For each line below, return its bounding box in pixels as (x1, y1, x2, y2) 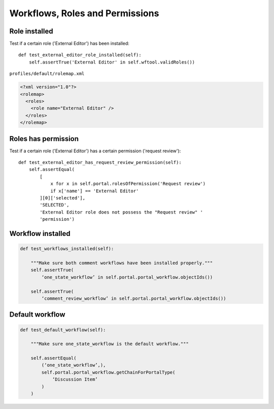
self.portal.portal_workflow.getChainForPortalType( (41, 369, 176, 375)
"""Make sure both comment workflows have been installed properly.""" (30, 260, 213, 266)
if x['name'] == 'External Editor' (50, 188, 139, 194)
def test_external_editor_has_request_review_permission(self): (18, 160, 182, 165)
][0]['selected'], (40, 195, 86, 201)
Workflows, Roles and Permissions (9, 8, 159, 19)
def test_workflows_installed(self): (20, 246, 114, 252)
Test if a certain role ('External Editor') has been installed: (9, 41, 129, 47)
